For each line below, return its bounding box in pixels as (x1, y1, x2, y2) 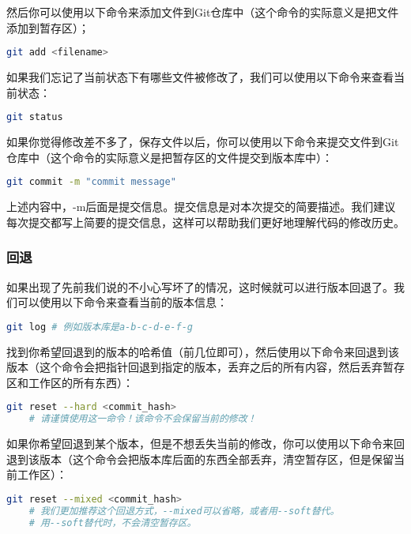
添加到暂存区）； (6, 19, 89, 36)
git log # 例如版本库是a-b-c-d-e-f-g (6, 321, 194, 333)
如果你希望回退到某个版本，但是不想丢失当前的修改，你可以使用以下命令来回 (6, 435, 405, 452)
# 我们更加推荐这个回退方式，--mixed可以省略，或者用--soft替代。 (28, 505, 340, 517)
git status (6, 111, 63, 123)
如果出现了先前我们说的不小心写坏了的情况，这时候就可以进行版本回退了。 (6, 278, 394, 295)
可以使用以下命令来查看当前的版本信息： (17, 294, 228, 310)
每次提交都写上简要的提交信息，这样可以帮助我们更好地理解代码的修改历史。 (6, 213, 405, 230)
